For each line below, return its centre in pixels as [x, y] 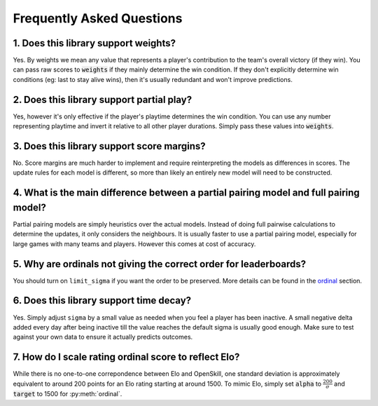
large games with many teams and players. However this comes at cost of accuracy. [134, 244]
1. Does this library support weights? [94, 43]
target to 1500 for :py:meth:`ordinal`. [68, 394]
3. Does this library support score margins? [109, 146]
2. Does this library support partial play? [103, 99]
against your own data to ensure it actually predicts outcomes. [103, 337]
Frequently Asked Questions [98, 18]
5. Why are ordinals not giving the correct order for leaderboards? [160, 264]
